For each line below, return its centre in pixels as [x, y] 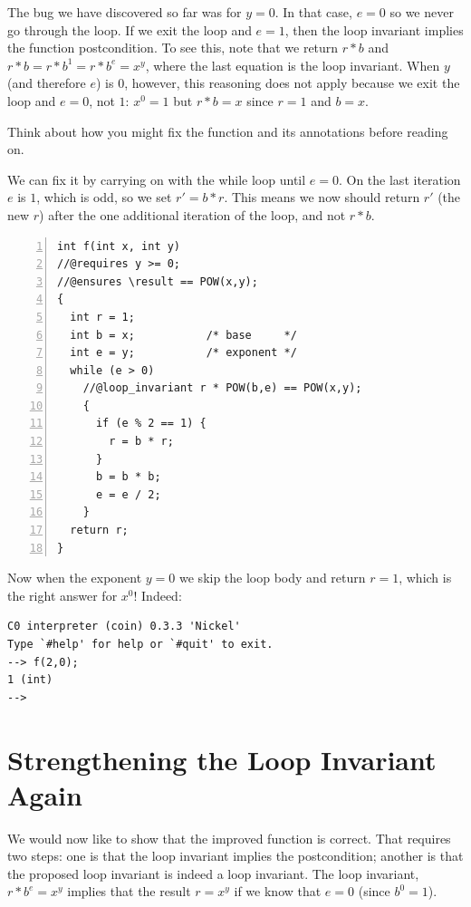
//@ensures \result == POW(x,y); [158, 281]
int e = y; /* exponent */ [183, 353]
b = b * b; [128, 477]
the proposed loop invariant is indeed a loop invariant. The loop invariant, [213, 873]
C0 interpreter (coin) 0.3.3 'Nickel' [124, 627]
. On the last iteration [399, 179]
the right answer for [62, 595]
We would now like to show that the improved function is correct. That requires [229, 838]
